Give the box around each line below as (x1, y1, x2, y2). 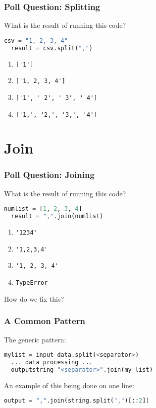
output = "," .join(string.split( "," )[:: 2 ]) (4, 397, 150, 405)
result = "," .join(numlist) (11, 213, 104, 220)
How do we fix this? (4, 293, 64, 304)
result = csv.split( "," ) (11, 44, 93, 52)
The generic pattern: (4, 334, 66, 344)
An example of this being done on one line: (4, 380, 134, 390)
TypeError (15, 279, 48, 287)
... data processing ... (11, 359, 93, 366)
